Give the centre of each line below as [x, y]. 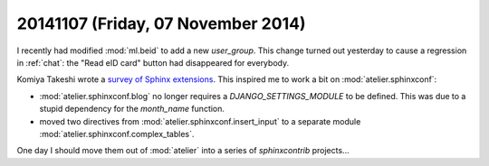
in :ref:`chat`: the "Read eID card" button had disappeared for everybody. [153, 62]
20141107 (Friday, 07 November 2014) [161, 23]
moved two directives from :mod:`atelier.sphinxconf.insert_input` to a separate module [200, 121]
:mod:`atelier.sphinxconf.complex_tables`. [117, 134]
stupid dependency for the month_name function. [132, 109]
